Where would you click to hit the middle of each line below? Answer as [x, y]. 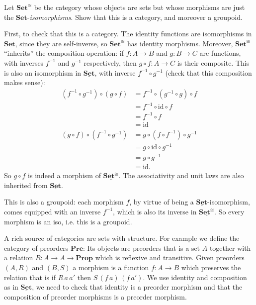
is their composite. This [213, 62]
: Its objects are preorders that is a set [142, 248]
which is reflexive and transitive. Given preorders [170, 257]
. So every [229, 211]
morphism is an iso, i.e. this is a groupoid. [68, 221]
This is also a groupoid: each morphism [64, 202]
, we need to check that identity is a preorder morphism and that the [137, 287]
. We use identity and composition [195, 277]
